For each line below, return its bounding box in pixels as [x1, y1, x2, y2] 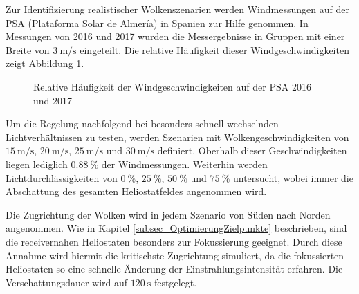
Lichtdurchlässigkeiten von [6, 170, 118, 185]
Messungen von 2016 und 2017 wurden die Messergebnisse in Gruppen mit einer [6, 29, 345, 44]
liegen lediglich [6, 156, 68, 171]
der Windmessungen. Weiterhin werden [101, 156, 268, 171]
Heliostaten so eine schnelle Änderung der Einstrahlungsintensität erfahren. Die [6, 261, 343, 276]
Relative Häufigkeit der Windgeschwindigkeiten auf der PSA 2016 [33, 79, 311, 93]
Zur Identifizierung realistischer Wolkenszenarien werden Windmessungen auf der [6, 2, 349, 16]
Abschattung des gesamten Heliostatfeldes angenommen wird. [6, 184, 267, 199]
